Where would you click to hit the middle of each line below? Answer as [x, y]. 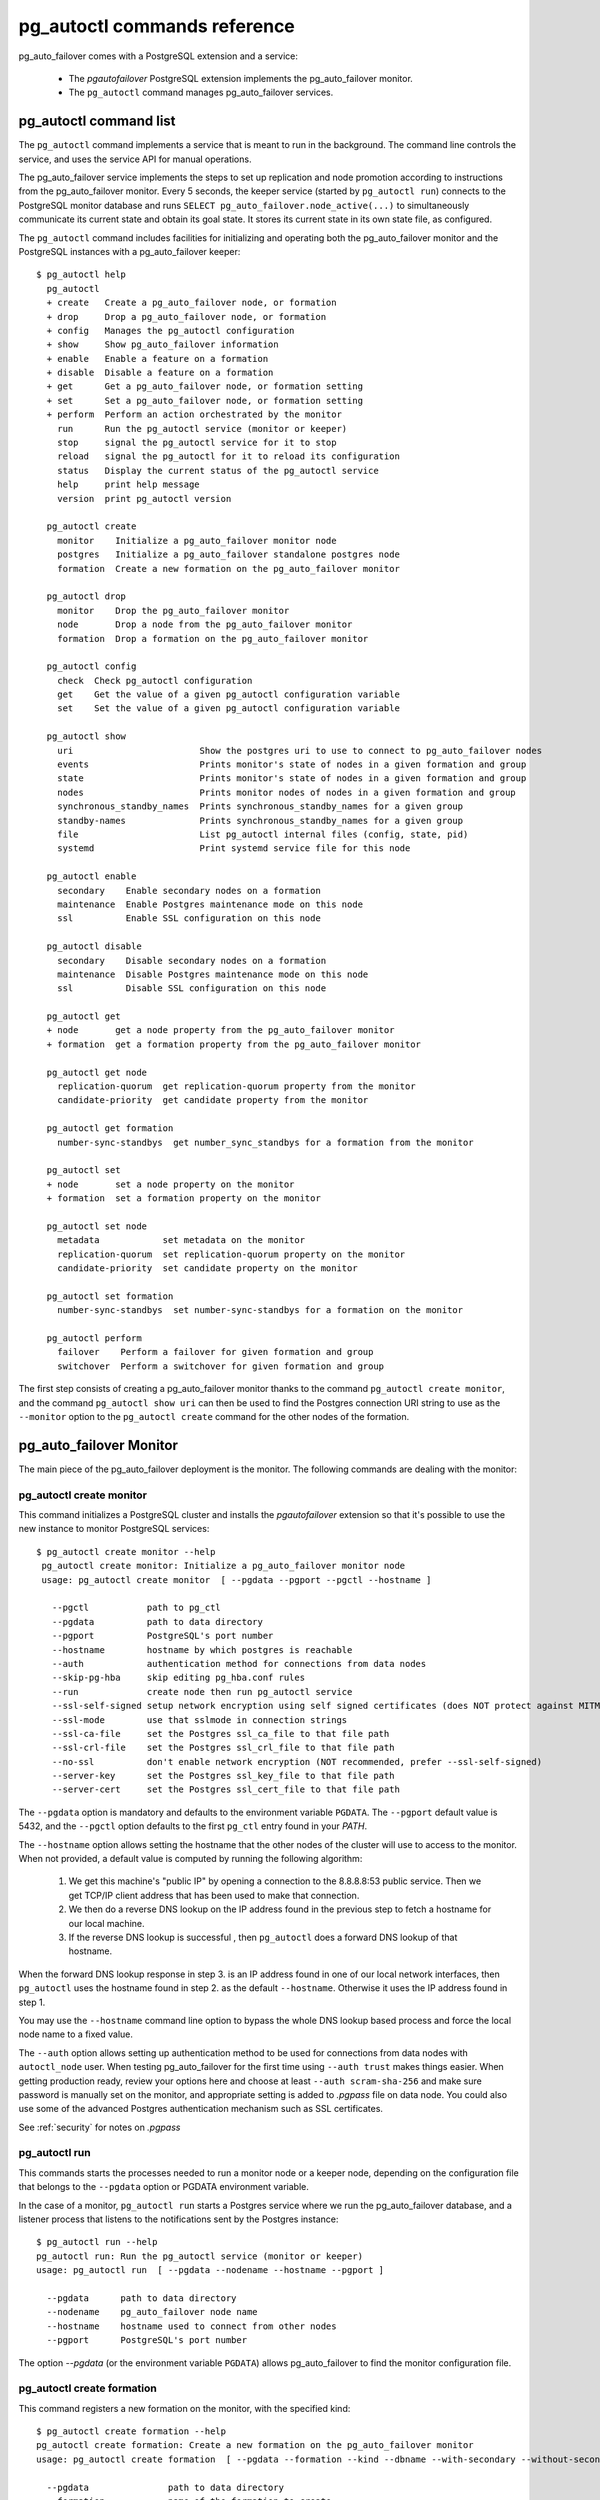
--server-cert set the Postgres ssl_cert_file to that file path [225, 1789]
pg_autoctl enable [91, 876]
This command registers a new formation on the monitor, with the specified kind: [184, 2408]
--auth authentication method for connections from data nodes [239, 1663]
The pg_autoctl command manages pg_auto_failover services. [201, 92]
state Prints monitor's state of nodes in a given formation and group [291, 778]
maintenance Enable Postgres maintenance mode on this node [210, 904]
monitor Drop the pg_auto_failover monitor [173, 610]
